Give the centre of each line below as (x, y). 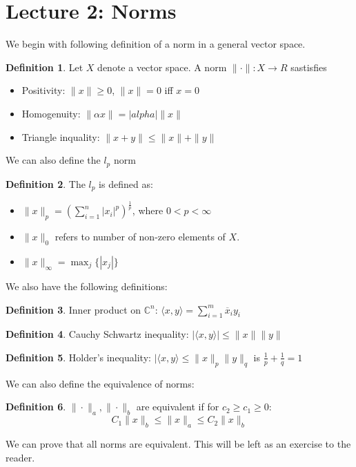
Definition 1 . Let (44, 67)
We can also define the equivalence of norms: (100, 383)
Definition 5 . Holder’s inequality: (78, 357)
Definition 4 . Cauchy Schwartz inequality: (97, 334)
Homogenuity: (51, 113)
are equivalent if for (178, 407)
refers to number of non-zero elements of (140, 237)
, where (148, 210)
